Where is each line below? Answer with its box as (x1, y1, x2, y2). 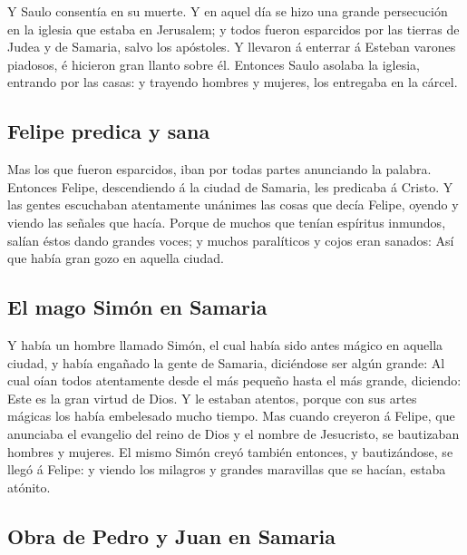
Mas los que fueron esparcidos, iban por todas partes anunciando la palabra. (7, 160, 432, 179)
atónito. (7, 477, 51, 496)
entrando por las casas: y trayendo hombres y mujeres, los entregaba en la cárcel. (7, 73, 458, 92)
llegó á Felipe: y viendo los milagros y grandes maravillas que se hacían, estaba (7, 460, 446, 479)
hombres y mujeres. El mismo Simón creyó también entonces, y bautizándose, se (7, 442, 453, 461)
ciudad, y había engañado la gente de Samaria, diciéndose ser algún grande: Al (7, 353, 445, 372)
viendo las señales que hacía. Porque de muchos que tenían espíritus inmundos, (7, 212, 446, 231)
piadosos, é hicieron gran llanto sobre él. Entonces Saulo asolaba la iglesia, (7, 54, 420, 73)
